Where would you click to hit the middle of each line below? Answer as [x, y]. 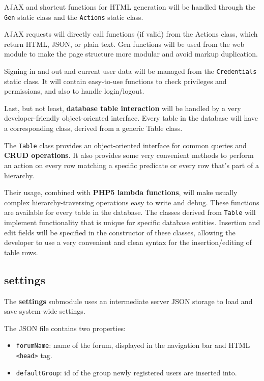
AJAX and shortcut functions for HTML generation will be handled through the [130, 7]
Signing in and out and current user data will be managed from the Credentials [130, 71]
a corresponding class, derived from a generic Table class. [93, 128]
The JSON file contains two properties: [65, 328]
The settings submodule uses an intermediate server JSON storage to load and [128, 301]
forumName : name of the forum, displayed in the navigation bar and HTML [133, 345]
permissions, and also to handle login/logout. [74, 91]
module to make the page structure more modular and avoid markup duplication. [131, 54]
